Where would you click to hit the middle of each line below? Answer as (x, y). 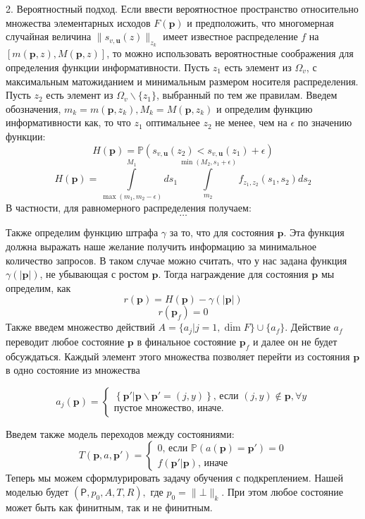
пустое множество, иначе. (169, 408)
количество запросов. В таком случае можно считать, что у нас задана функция (177, 260)
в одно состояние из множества (73, 370)
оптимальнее (173, 122)
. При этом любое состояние (282, 491)
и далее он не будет (295, 341)
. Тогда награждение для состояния (233, 274)
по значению (325, 122)
